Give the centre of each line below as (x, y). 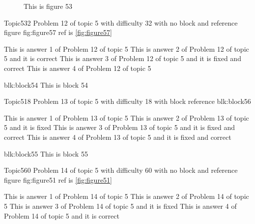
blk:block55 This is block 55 (46, 153)
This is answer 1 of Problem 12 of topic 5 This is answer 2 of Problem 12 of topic (127, 48)
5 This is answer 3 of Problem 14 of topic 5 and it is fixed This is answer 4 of (120, 206)
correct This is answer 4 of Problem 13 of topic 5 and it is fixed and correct (118, 137)
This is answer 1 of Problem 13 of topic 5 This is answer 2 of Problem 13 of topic (127, 117)
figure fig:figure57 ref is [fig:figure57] (58, 32)
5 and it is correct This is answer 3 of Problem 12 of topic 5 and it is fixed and (123, 58)
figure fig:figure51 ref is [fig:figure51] (58, 179)
